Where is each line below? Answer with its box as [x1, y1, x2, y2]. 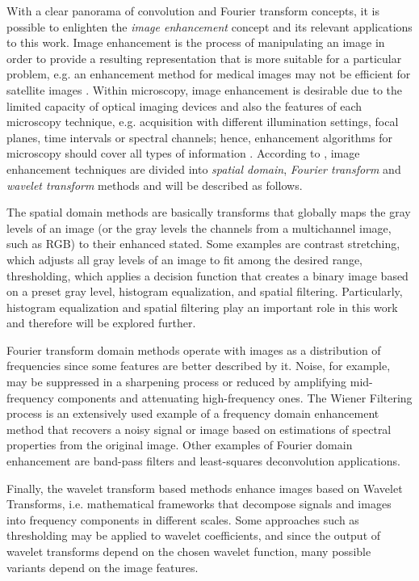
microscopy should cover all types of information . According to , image [6, 145, 360, 162]
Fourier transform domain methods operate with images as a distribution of [6, 341, 381, 358]
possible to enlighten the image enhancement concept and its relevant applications [6, 18, 413, 35]
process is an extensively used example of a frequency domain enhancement [6, 405, 379, 422]
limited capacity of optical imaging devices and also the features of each [6, 97, 362, 114]
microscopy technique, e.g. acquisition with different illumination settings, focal [6, 113, 399, 130]
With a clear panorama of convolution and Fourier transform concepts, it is [6, 2, 379, 19]
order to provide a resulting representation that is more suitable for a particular [6, 49, 402, 66]
